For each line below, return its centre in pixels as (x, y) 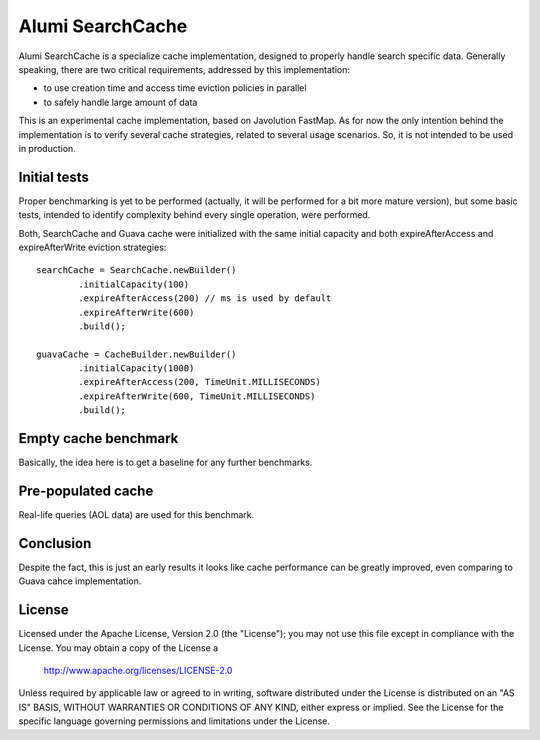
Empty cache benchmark (98, 438)
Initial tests (53, 176)
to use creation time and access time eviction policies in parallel (175, 88)
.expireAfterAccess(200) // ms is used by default (205, 298)
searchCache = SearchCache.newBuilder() (136, 270)
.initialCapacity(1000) (136, 368)
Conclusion (55, 543)
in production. (47, 148)
